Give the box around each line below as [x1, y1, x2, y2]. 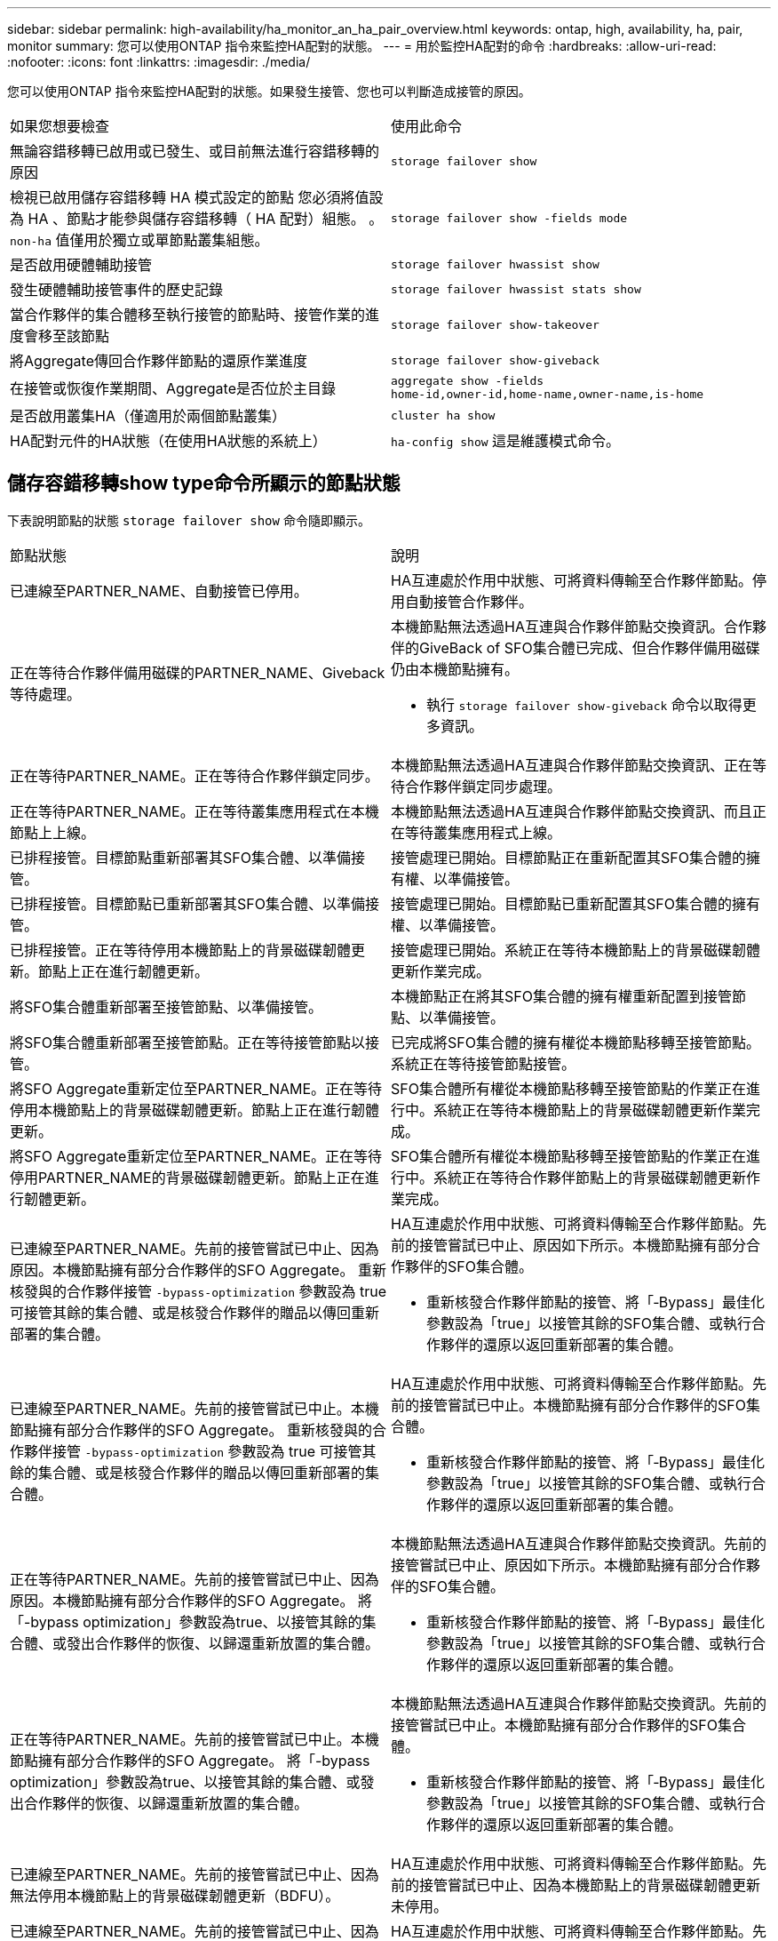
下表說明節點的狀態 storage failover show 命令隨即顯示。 [7, 512, 370, 528]
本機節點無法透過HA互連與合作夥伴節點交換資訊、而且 [391, 802, 752, 820]
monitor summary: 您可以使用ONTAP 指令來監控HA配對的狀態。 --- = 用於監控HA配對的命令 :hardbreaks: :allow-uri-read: [7, 38, 717, 53]
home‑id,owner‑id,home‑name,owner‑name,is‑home [391, 387, 704, 401]
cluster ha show [391, 408, 496, 422]
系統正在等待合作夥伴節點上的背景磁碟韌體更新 [433, 1168, 747, 1186]
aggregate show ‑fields [391, 374, 544, 387]
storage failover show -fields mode [391, 211, 628, 225]
